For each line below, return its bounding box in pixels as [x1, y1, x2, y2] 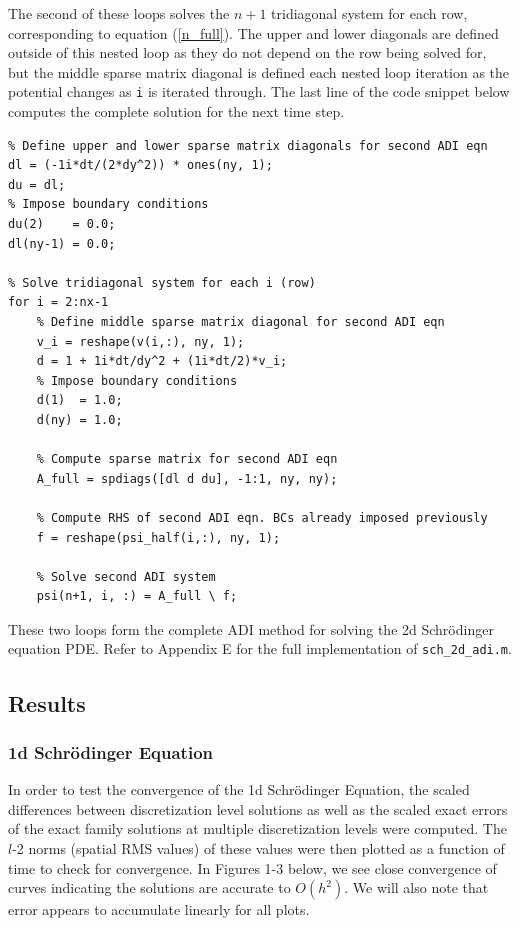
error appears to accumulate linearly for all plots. [8, 899, 310, 920]
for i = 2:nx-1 [8, 295, 109, 310]
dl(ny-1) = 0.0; [8, 236, 116, 251]
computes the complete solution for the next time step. [8, 101, 345, 122]
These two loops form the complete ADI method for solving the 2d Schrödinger [8, 618, 494, 639]
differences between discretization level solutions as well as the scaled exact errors [8, 798, 508, 819]
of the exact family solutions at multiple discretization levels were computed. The [8, 818, 507, 839]
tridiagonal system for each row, [271, 3, 468, 23]
